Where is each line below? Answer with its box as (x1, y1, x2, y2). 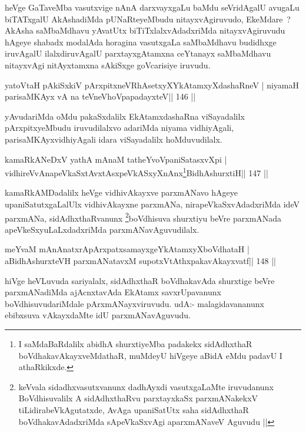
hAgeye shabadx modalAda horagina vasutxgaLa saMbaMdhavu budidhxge (5, 35, 277, 48)
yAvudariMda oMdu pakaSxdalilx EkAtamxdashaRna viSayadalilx (5, 110, 245, 122)
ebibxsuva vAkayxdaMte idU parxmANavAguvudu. (5, 309, 191, 321)
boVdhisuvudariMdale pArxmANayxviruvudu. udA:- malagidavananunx (5, 297, 264, 309)
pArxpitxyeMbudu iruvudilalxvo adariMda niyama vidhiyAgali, (5, 121, 234, 134)
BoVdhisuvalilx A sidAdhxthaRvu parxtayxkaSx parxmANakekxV (18, 392, 258, 404)
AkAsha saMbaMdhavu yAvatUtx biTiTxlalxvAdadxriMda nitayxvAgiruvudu (5, 24, 285, 37)
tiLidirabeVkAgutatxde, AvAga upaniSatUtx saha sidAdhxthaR (18, 403, 249, 415)
